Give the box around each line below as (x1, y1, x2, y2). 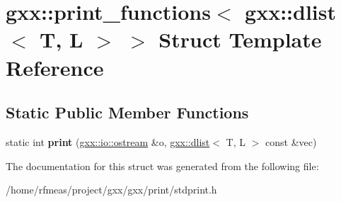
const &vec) (265, 134, 317, 149)
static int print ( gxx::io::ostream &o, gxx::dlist (6, 134, 210, 149)
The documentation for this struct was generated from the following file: (6, 158, 319, 173)
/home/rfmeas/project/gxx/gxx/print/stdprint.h (6, 182, 217, 197)
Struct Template (158, 25, 322, 54)
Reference (6, 52, 104, 82)
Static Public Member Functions (6, 101, 249, 123)
